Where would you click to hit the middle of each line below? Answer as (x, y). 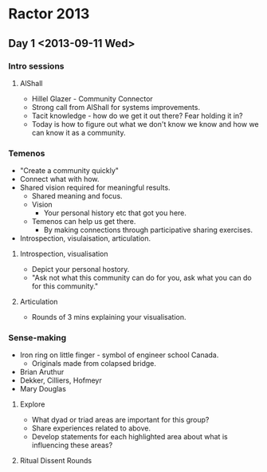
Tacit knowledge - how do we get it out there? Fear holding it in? (137, 116)
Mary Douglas (43, 389)
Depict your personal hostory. (80, 269)
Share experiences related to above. (91, 428)
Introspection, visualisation (64, 254)
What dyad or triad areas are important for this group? (120, 420)
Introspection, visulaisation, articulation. (85, 238)
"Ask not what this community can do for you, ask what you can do (142, 278)
